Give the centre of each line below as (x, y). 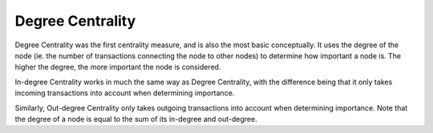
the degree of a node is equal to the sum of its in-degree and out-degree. (136, 119)
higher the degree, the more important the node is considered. (118, 67)
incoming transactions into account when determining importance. (125, 93)
